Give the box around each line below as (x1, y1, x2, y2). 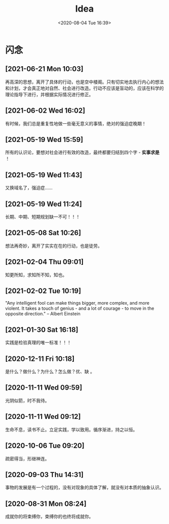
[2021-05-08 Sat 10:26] (5, 228, 81, 237)
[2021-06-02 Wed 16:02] (5, 107, 86, 115)
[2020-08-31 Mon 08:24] (5, 499, 87, 508)
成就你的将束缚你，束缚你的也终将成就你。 (5, 513, 94, 519)
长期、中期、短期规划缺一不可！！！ (5, 214, 80, 220)
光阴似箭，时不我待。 (5, 397, 49, 403)
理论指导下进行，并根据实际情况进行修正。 (5, 91, 94, 98)
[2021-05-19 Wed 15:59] (5, 135, 83, 144)
